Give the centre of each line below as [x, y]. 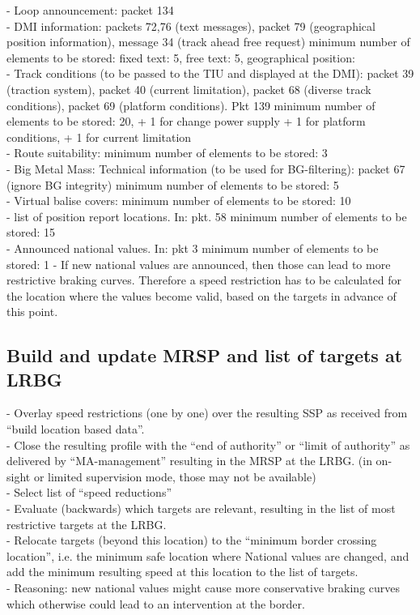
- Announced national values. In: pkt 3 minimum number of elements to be [193, 248]
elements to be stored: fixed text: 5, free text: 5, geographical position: [181, 57]
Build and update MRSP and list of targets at [205, 355]
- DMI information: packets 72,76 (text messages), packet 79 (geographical [191, 26]
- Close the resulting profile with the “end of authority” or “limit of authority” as [208, 444]
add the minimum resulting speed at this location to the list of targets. [182, 572]
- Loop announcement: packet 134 [90, 10]
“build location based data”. [76, 429]
